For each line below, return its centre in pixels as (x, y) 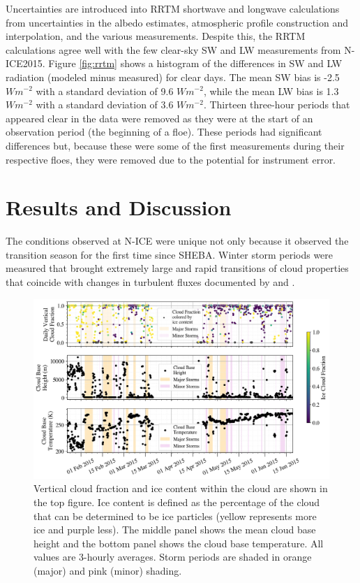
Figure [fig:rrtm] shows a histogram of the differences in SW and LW (195, 63)
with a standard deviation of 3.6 (105, 105)
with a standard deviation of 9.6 (105, 91)
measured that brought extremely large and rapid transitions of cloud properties (177, 268)
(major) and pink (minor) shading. (108, 570)
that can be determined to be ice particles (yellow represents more (175, 516)
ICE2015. (25, 63)
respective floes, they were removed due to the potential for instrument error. (171, 159)
